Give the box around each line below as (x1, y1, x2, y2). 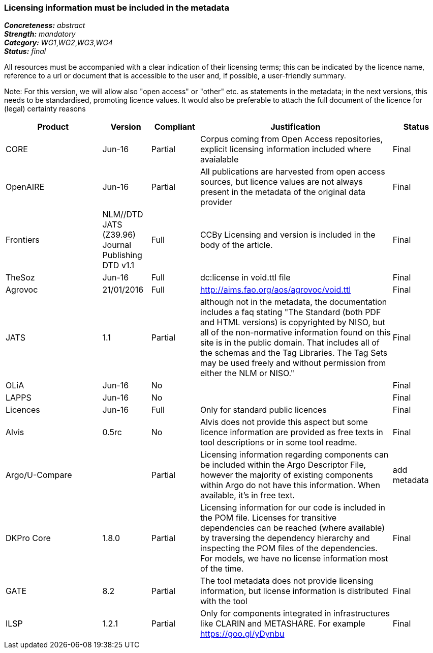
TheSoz (6, 272, 35, 283)
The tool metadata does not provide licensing (200, 576, 374, 586)
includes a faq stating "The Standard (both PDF (200, 307, 381, 318)
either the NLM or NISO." (200, 368, 295, 379)
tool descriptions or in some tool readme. (200, 437, 357, 448)
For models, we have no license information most (200, 553, 388, 564)
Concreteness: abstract (4, 21, 85, 30)
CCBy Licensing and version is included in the (200, 230, 376, 240)
